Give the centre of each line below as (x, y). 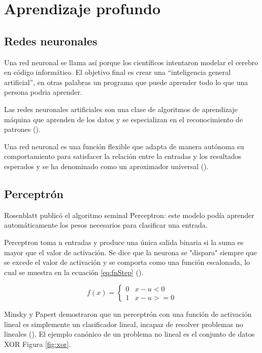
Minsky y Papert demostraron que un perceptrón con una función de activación (128, 314)
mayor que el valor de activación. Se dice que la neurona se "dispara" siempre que (130, 252)
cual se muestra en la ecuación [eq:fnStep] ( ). (74, 272)
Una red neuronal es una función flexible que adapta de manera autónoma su (124, 146)
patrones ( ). (22, 129)
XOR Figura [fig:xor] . (38, 344)
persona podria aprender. (43, 92)
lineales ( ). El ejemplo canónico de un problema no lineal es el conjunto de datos (129, 334)
